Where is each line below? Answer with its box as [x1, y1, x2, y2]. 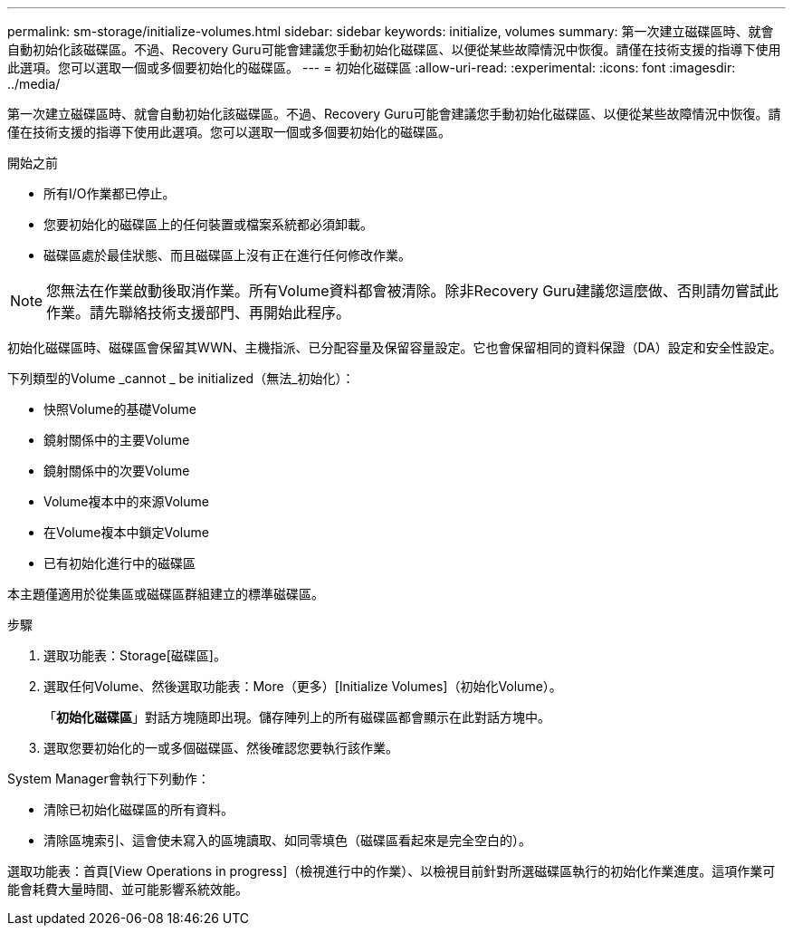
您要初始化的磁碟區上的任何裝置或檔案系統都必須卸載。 [43, 216, 373, 232]
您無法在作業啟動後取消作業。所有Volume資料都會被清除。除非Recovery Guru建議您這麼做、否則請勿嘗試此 [46, 282, 779, 300]
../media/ [7, 76, 61, 91]
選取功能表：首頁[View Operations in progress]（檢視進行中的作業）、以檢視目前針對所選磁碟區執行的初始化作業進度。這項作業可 [7, 863, 776, 879]
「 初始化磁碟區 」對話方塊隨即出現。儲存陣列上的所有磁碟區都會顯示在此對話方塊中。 [43, 709, 550, 725]
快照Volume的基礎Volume [43, 401, 196, 417]
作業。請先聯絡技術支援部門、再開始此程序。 [46, 303, 351, 322]
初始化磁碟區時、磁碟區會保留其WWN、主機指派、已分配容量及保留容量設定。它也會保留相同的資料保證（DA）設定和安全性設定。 [7, 340, 782, 355]
